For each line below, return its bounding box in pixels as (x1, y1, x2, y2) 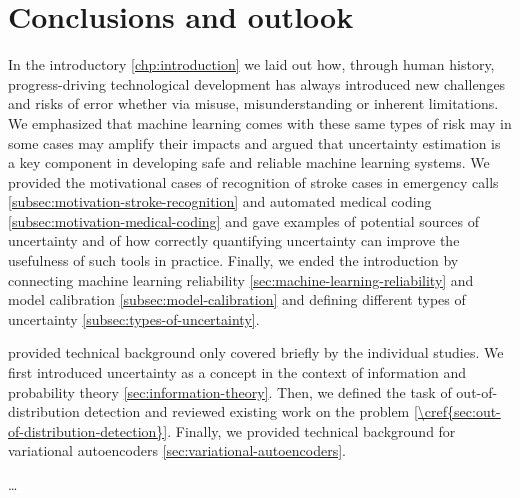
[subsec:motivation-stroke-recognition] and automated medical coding (8, 191, 432, 212)
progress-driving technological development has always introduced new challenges (8, 73, 506, 94)
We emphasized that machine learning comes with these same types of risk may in (8, 112, 512, 133)
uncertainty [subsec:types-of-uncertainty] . (8, 308, 260, 329)
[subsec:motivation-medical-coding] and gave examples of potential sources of (8, 210, 479, 231)
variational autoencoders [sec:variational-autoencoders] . (8, 440, 346, 461)
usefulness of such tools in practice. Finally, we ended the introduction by (8, 250, 459, 271)
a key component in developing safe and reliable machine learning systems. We (8, 152, 490, 173)
